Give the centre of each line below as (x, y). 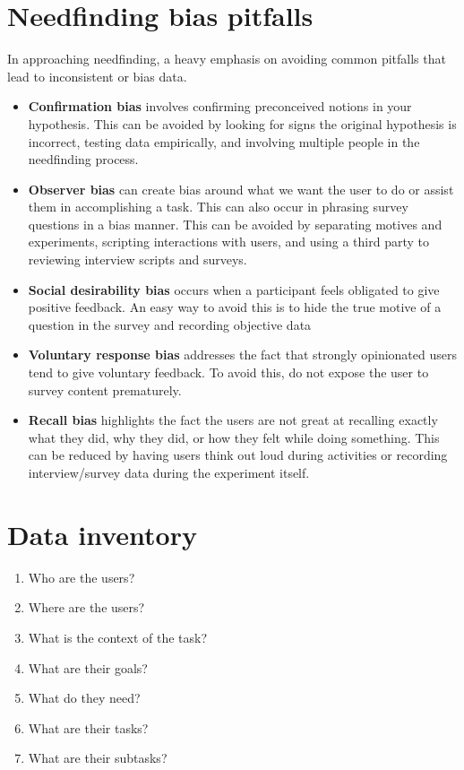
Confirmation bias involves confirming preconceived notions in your (220, 106)
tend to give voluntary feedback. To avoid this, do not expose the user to (228, 372)
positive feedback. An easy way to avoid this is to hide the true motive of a (235, 307)
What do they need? (84, 698)
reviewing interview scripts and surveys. (137, 260)
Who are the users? (82, 577)
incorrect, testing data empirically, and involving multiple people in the (224, 141)
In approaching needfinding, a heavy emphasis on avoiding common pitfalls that (227, 59)
